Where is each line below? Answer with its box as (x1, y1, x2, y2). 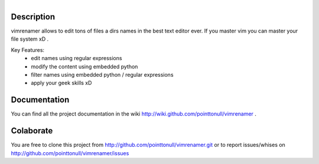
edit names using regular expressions (31, 55, 122, 62)
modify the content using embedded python (31, 63, 138, 70)
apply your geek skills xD (31, 80, 92, 87)
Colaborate (11, 126, 53, 136)
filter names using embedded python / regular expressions (31, 71, 174, 78)
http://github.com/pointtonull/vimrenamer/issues (11, 149, 129, 156)
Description (11, 12, 56, 22)
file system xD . (11, 35, 49, 42)
